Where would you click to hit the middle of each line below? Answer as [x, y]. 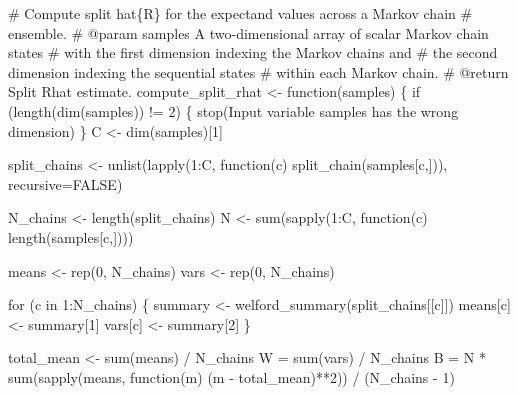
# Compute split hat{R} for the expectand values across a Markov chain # [240, 13]
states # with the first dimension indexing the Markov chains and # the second [253, 52]
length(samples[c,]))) [71, 236]
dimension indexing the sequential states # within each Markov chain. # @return [258, 71]
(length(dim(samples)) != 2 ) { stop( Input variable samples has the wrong [233, 110]
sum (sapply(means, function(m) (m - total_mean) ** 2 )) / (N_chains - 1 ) [231, 376]
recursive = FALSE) [65, 183]
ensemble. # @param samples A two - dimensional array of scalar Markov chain [248, 32]
